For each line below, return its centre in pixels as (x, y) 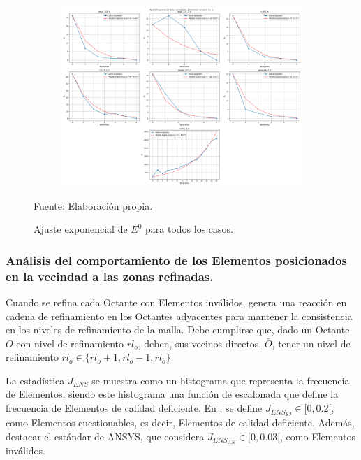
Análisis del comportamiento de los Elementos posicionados (177, 260)
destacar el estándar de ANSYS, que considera (105, 436)
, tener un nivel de (311, 343)
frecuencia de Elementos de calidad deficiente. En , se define (134, 408)
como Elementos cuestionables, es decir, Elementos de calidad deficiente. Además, (180, 422)
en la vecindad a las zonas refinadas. (110, 276)
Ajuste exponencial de (81, 229)
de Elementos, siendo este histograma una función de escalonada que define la (172, 394)
